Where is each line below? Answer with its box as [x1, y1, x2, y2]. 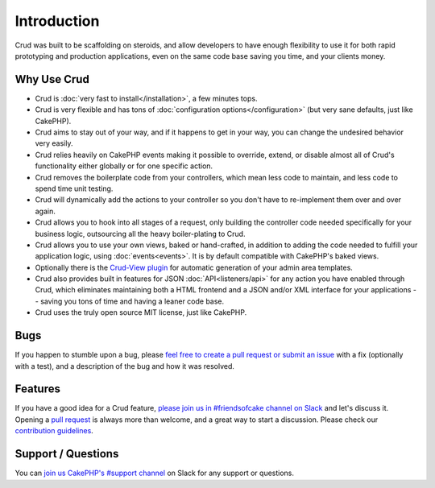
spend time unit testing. [35, 184, 114, 193]
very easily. [35, 139, 73, 148]
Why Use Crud [14, 72, 90, 86]
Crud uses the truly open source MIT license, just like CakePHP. [35, 308, 247, 317]
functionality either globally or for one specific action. [35, 161, 213, 171]
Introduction [14, 12, 100, 30]
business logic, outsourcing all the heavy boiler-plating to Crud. [35, 229, 246, 238]
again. [35, 206, 56, 216]
